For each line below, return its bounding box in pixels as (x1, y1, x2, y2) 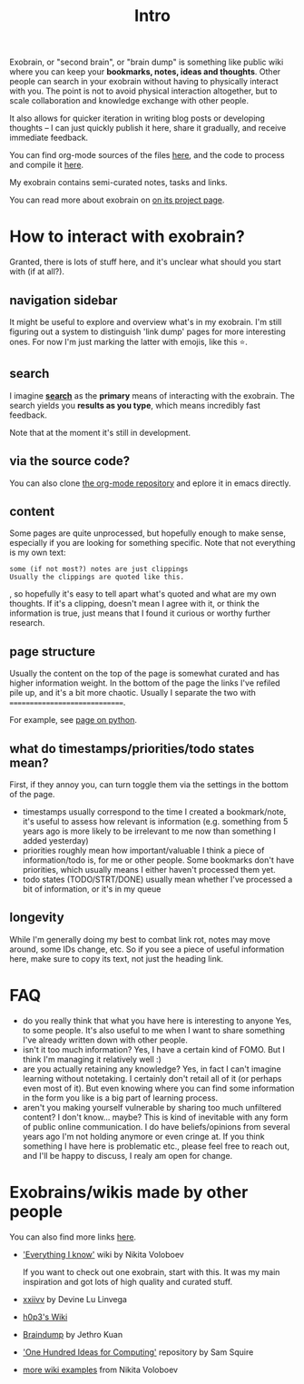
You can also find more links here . (9, 1231, 137, 1242)
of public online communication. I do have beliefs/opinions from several (22, 1121, 290, 1132)
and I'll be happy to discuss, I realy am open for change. (22, 1150, 233, 1161)
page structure (9, 644, 96, 659)
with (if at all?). (9, 266, 65, 277)
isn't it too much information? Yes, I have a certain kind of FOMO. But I (22, 1043, 286, 1054)
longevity (9, 910, 65, 925)
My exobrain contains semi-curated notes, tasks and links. (9, 177, 229, 188)
